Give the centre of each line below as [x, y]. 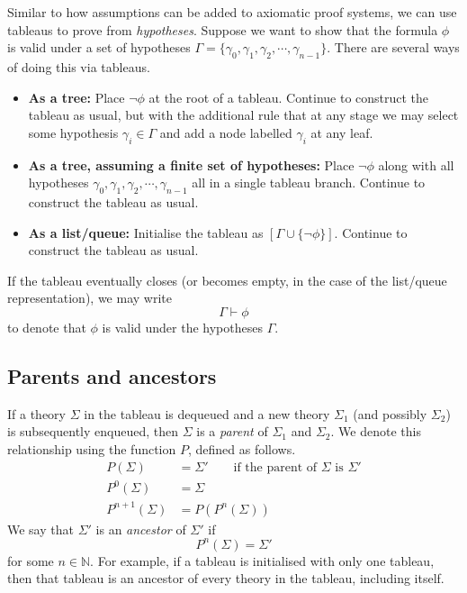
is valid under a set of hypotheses [99, 47]
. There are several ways [393, 47]
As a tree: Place [76, 97]
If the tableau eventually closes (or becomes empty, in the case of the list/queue [227, 280]
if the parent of [275, 467]
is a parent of [232, 431]
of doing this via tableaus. [79, 66]
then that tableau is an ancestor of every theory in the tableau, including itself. [226, 578]
